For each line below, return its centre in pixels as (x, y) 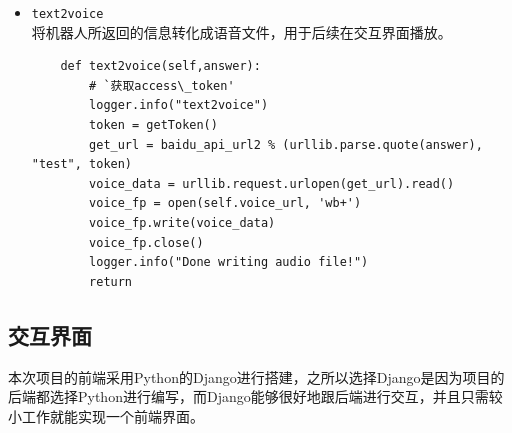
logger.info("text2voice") (179, 105)
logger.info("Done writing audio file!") (229, 262)
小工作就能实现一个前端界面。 (106, 415)
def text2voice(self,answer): (160, 66)
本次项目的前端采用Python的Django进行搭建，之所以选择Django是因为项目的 (256, 376)
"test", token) (82, 164)
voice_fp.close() (146, 242)
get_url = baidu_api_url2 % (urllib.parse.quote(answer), (286, 144)
